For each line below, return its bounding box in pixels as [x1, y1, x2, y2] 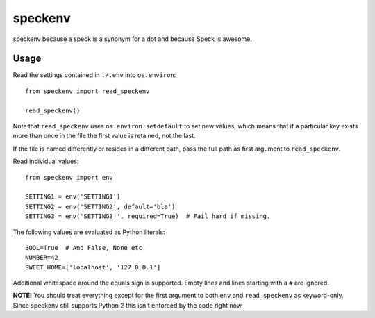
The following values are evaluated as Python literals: [12, 228, 166, 236]
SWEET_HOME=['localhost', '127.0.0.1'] [25, 263, 161, 271]
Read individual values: [12, 157, 79, 166]
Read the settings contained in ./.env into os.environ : [12, 71, 176, 79]
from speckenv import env [25, 174, 114, 181]
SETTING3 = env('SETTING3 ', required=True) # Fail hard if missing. [25, 212, 271, 220]
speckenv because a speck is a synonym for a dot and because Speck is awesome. [12, 35, 253, 43]
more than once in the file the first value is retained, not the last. [12, 132, 196, 140]
